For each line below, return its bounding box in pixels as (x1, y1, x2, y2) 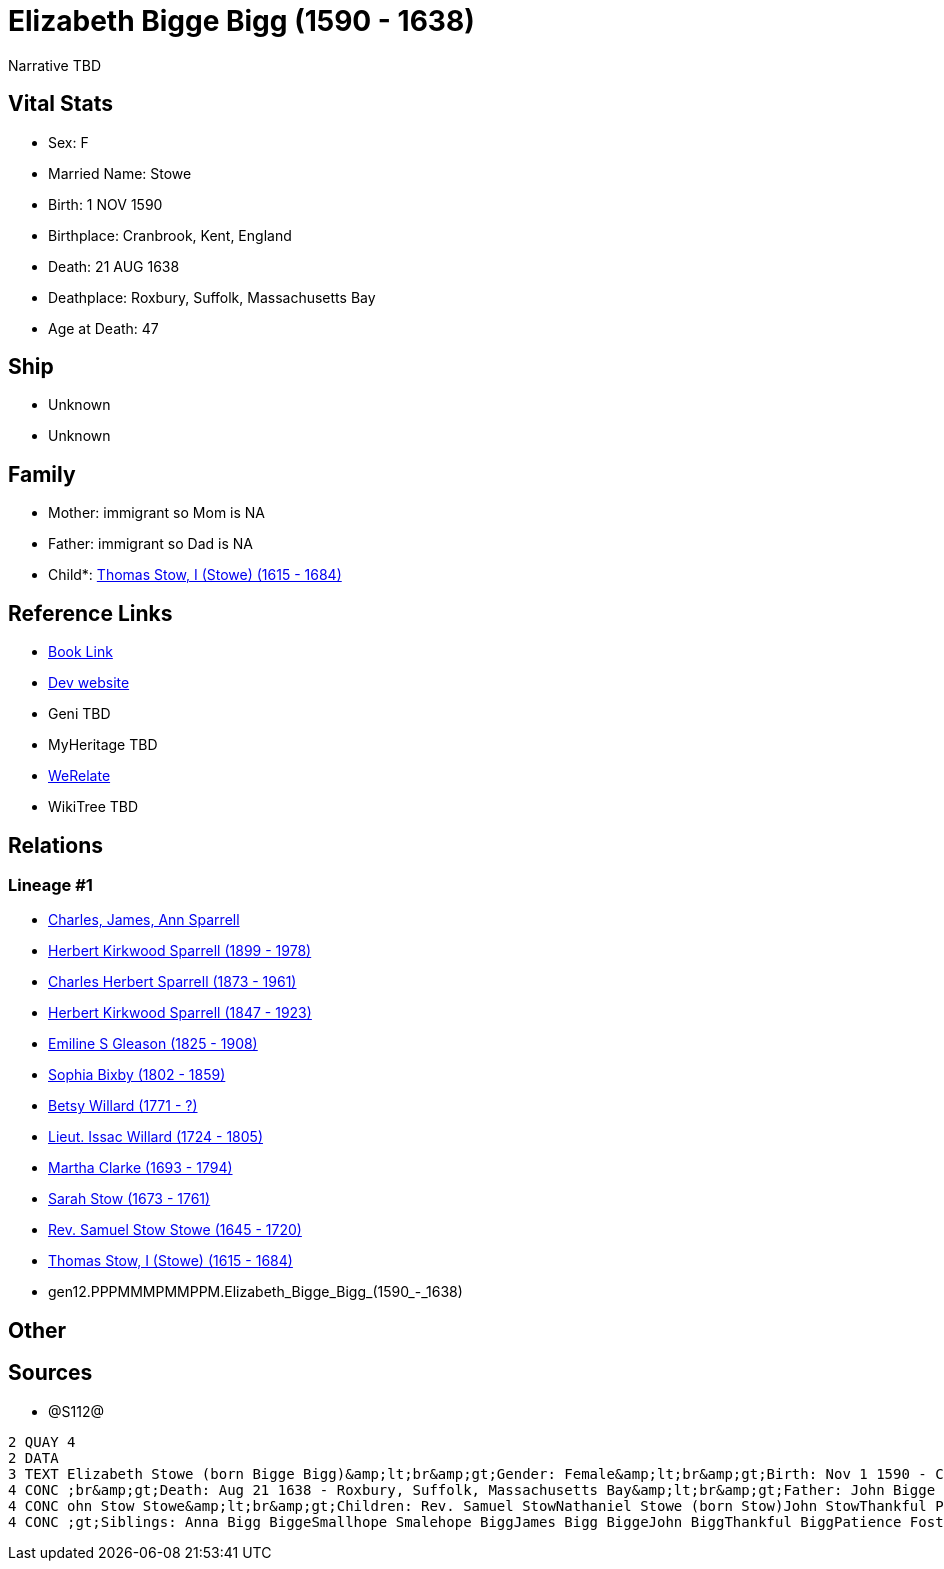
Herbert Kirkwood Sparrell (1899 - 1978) (48, 942, 312, 960)
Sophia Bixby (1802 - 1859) (48, 1066, 226, 1084)
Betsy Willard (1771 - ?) (48, 1097, 198, 1115)
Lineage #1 (8, 874, 93, 895)
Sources (8, 1360, 93, 1386)
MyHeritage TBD (48, 736, 158, 754)
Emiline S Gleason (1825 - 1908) (48, 1035, 258, 1053)
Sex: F (48, 133, 89, 151)
